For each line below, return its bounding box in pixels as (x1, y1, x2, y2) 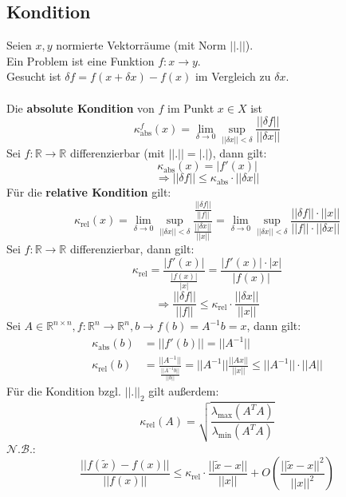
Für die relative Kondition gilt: (6, 184, 171, 201)
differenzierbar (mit (69, 144, 165, 161)
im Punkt (167, 99, 214, 116)
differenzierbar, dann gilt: (69, 241, 195, 257)
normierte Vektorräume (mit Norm (56, 37, 226, 54)
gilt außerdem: (148, 383, 219, 400)
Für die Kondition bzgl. (6, 383, 121, 400)
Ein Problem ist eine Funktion (6, 52, 155, 69)
